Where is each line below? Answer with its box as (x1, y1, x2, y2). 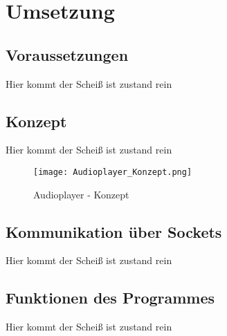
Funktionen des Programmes (6, 287, 215, 308)
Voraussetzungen (6, 44, 129, 65)
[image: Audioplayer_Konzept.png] (33, 167, 192, 177)
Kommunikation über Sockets (6, 221, 222, 242)
